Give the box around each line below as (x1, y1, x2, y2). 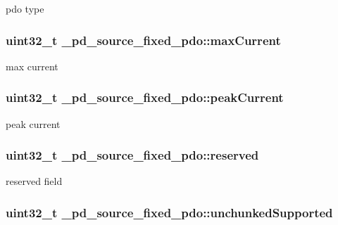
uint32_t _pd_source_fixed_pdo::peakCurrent (6, 89, 284, 106)
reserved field (6, 174, 63, 188)
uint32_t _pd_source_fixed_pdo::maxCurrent (6, 31, 281, 49)
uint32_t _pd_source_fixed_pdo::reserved (6, 146, 259, 164)
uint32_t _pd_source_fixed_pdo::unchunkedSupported (6, 203, 333, 221)
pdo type (6, 1, 44, 15)
